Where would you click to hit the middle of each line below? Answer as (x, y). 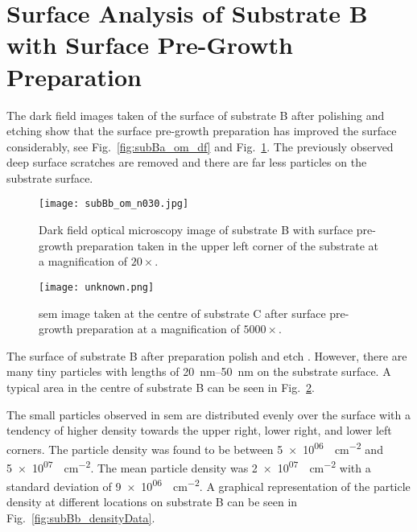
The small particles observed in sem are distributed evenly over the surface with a (208, 414)
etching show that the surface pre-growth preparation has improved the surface (202, 131)
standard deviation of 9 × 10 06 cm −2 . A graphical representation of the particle (208, 485)
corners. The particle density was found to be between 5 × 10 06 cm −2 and (195, 447)
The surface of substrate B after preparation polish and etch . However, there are (207, 355)
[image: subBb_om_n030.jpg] (114, 204)
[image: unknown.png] (97, 287)
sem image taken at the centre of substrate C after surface (182, 313)
